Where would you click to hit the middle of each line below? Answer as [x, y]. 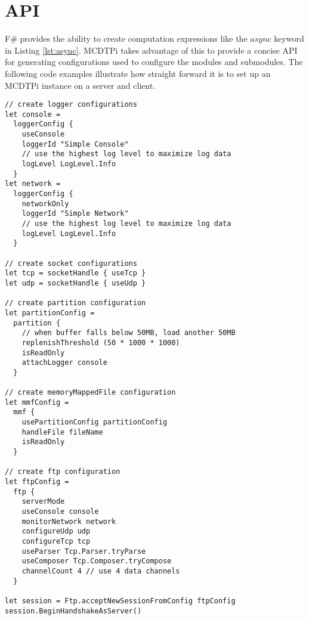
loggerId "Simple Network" [75, 214]
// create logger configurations [71, 105]
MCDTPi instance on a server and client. [80, 85]
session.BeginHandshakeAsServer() [73, 611]
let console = [33, 114]
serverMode [43, 502]
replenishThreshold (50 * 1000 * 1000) [101, 342]
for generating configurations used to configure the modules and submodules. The [154, 62]
